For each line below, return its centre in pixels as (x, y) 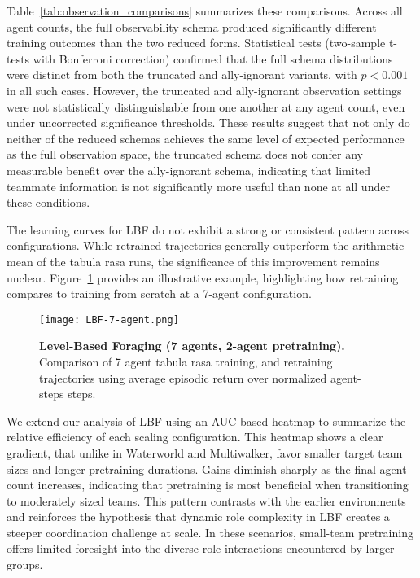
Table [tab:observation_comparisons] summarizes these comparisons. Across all (205, 11)
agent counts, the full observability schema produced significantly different (192, 26)
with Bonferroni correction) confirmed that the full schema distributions (213, 58)
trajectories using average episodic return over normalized (183, 377)
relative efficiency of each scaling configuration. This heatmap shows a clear (195, 437)
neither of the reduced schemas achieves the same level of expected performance (206, 138)
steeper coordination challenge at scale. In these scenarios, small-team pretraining (210, 532)
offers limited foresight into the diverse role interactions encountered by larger (201, 548)
